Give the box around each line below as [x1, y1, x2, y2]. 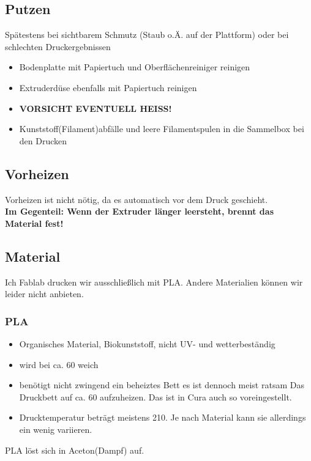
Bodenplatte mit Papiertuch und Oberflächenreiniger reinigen [19, 61, 250, 73]
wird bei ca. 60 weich [19, 358, 99, 371]
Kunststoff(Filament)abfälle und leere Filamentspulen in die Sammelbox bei [19, 122, 304, 135]
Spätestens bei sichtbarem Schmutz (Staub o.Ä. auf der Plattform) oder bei [5, 28, 289, 41]
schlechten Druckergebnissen [5, 40, 111, 53]
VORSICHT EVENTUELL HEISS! [19, 101, 172, 114]
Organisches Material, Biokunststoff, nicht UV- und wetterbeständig [19, 337, 275, 350]
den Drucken [19, 134, 67, 147]
